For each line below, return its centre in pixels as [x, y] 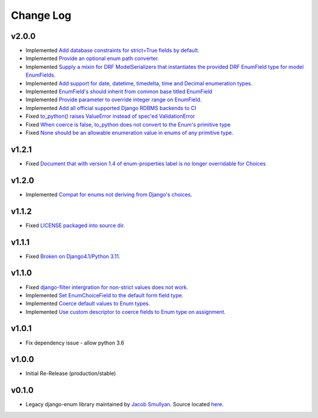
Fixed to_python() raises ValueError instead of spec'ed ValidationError [110, 116]
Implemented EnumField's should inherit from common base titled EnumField [119, 92]
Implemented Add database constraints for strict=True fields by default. [112, 51]
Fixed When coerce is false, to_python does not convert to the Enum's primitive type [128, 124]
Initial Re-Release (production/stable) [71, 373]
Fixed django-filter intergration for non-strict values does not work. [107, 287]
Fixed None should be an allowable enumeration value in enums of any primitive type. [130, 132]
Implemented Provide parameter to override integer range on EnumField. [114, 99]
